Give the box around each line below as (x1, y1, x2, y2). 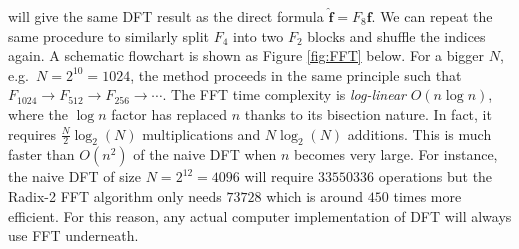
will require (244, 166, 314, 187)
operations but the (378, 166, 493, 187)
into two (233, 25, 284, 46)
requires (8, 123, 56, 144)
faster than (8, 144, 75, 165)
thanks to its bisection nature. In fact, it (244, 103, 492, 124)
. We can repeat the (371, 6, 493, 26)
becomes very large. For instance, (294, 144, 498, 165)
